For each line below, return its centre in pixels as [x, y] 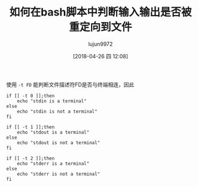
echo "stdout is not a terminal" [59, 143]
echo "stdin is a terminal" [52, 101]
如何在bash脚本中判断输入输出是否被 [100, 12]
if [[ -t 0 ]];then [31, 96]
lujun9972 [100, 44]
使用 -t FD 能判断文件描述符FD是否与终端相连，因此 [70, 85]
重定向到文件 [100, 27]
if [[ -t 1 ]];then [31, 127]
